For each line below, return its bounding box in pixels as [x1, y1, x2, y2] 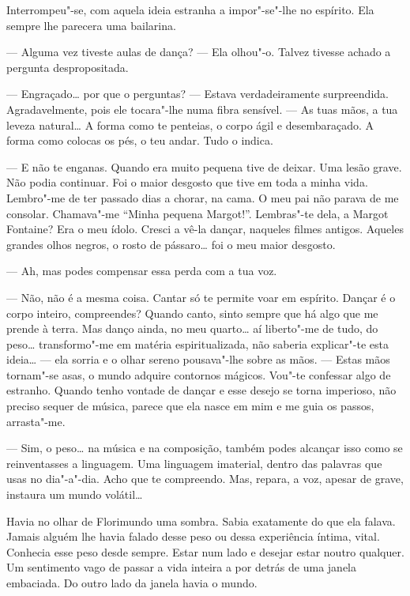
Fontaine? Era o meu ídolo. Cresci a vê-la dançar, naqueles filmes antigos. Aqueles [6, 221, 404, 237]
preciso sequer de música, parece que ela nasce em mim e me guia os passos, [6, 398, 374, 414]
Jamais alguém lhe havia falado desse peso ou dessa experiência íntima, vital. [6, 528, 380, 545]
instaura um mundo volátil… [6, 486, 143, 503]
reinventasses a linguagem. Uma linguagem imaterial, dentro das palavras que [6, 455, 382, 471]
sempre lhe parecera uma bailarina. [6, 17, 176, 33]
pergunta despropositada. [6, 58, 129, 75]
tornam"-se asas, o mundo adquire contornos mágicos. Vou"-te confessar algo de [6, 366, 391, 383]
